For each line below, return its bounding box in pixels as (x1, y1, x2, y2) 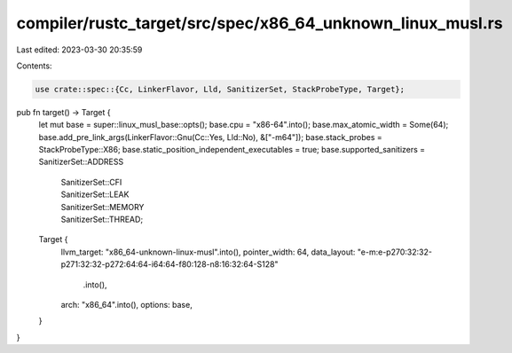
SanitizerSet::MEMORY (60, 201, 145, 212)
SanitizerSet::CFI (60, 176, 122, 187)
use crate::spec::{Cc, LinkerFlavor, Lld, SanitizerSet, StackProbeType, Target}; (35, 84, 406, 94)
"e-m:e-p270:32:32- (357, 247, 432, 257)
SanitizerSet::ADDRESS (38, 156, 124, 168)
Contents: (16, 60, 52, 71)
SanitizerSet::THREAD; (60, 214, 144, 225)
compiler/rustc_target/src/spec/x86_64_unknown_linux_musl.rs (16, 13, 503, 33)
